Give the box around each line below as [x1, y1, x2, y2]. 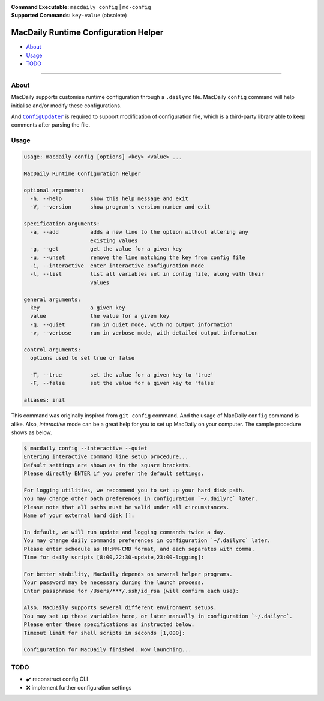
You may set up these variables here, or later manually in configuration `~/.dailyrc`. [23, 612, 293, 619]
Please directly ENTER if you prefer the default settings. [23, 470, 205, 477]
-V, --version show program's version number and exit [30, 204, 211, 210]
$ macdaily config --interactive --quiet [23, 445, 148, 452]
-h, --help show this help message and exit [30, 195, 188, 202]
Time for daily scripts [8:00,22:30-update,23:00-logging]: [23, 554, 205, 561]
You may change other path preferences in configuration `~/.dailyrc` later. [23, 495, 258, 502]
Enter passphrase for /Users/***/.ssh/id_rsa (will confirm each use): [23, 588, 239, 594]
